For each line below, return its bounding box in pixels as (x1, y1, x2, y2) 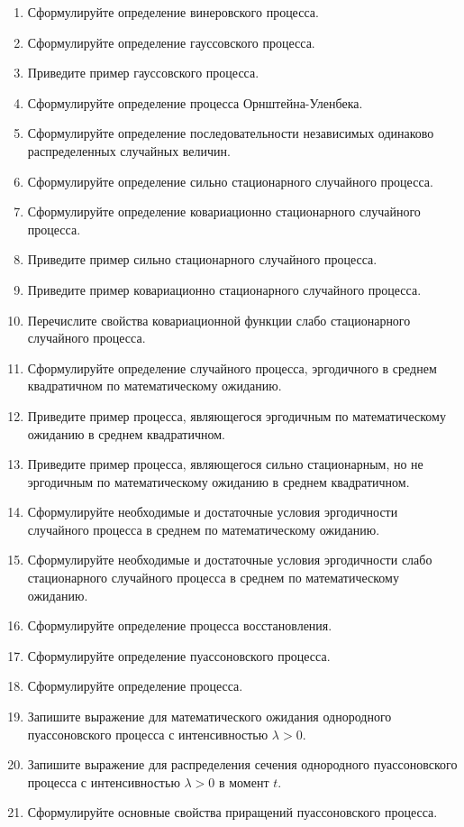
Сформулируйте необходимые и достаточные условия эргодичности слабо (27, 550, 432, 569)
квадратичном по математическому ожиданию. (27, 376, 282, 395)
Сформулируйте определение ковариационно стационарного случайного (27, 202, 421, 221)
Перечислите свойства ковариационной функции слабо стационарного (27, 310, 411, 329)
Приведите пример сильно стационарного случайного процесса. (27, 250, 378, 269)
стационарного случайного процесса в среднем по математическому (27, 568, 399, 587)
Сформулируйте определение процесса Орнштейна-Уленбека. (27, 93, 363, 112)
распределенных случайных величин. (27, 141, 231, 160)
